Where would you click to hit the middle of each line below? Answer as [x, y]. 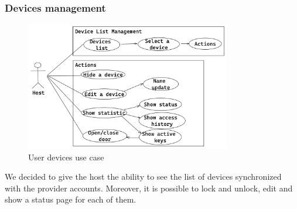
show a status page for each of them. [71, 199]
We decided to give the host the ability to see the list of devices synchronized [143, 177]
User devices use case [66, 157]
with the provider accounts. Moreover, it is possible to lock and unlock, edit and [149, 188]
